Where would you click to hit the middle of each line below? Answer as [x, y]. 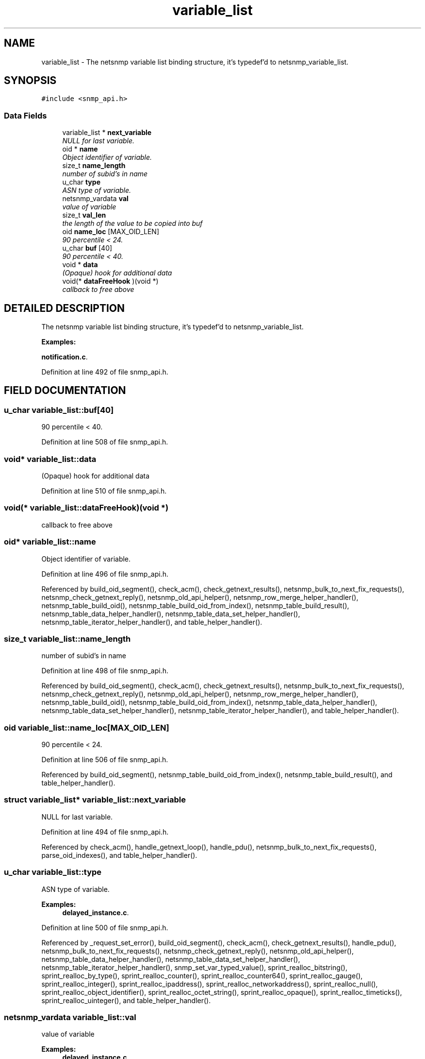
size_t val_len [84, 215]
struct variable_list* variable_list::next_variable [95, 800]
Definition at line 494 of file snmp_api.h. [105, 832]
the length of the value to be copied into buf [132, 223]
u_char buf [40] [87, 248]
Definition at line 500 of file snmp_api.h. [105, 927]
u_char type [81, 182]
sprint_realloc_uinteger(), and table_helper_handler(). [126, 1000]
